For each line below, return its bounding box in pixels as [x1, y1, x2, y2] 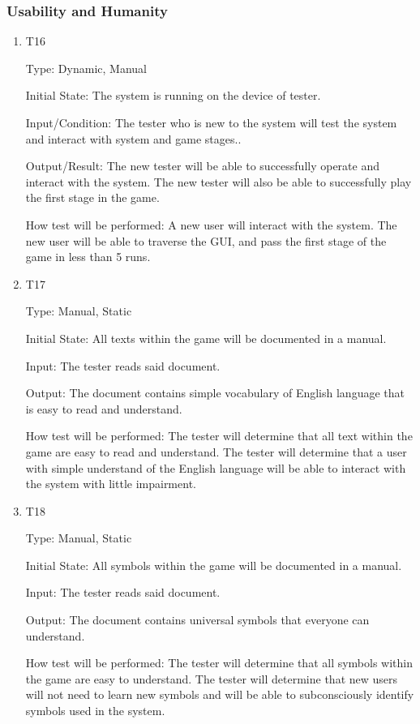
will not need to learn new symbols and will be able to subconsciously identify [25, 686, 414, 703]
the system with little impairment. [25, 475, 196, 492]
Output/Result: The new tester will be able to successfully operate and [25, 157, 379, 174]
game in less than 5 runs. [25, 248, 151, 265]
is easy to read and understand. [25, 400, 182, 417]
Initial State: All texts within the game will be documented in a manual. [25, 329, 387, 346]
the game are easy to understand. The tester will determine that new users [25, 670, 398, 687]
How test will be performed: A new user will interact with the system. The [25, 216, 397, 233]
